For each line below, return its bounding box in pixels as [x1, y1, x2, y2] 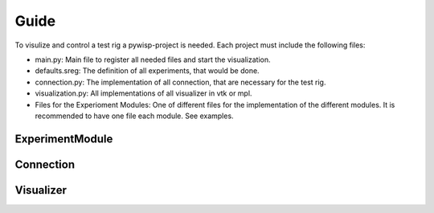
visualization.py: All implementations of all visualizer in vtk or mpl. [35, 88, 252, 98]
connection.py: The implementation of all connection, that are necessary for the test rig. [35, 77, 326, 87]
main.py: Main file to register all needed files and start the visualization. [35, 55, 271, 64]
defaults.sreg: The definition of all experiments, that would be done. [35, 66, 260, 76]
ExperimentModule [14, 132, 113, 145]
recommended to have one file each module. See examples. [35, 111, 234, 121]
